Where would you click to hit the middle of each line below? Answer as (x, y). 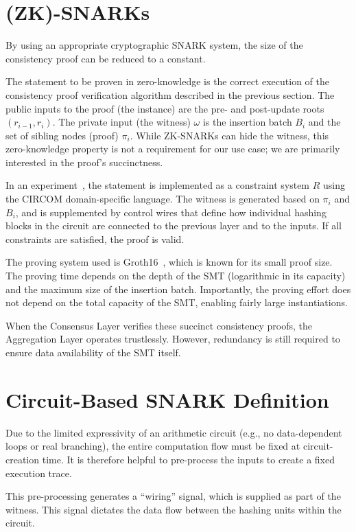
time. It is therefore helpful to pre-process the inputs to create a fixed (189, 459)
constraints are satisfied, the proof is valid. (95, 239)
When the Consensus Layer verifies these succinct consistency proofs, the (159, 325)
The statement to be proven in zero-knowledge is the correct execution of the (167, 81)
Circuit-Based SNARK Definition (167, 399)
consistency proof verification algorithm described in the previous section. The (170, 94)
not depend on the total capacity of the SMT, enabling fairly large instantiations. (177, 302)
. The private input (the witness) (121, 122)
